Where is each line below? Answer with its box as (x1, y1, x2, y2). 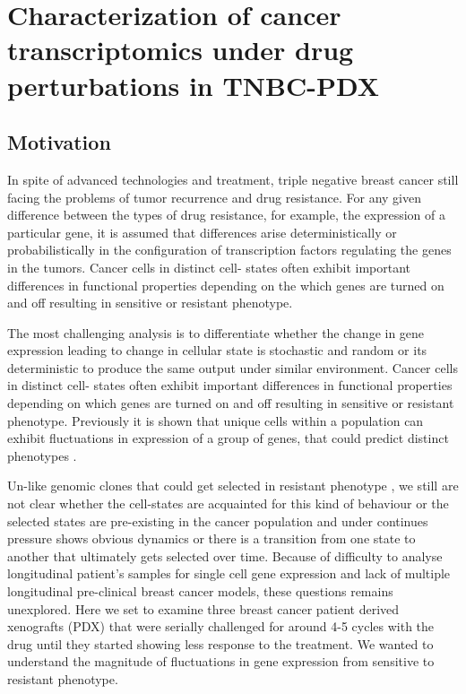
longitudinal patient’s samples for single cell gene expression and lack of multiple (7, 564, 451, 583)
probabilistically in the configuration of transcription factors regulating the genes (7, 240, 452, 259)
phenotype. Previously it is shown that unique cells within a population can (7, 411, 424, 429)
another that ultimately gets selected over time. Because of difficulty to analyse (7, 546, 443, 565)
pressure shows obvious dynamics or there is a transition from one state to (7, 529, 416, 548)
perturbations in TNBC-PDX (7, 66, 380, 103)
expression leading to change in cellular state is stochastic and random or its (7, 341, 427, 360)
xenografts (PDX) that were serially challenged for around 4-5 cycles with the (7, 617, 435, 636)
